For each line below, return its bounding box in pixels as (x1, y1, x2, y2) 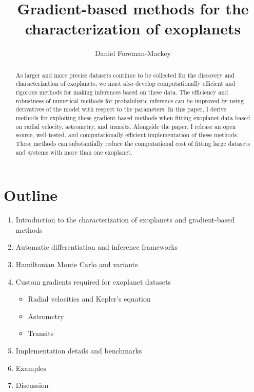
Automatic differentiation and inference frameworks (15, 241, 178, 252)
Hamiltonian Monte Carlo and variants (15, 258, 138, 269)
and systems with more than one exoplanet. (15, 147, 132, 156)
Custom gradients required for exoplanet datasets (15, 276, 171, 287)
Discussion (15, 380, 49, 390)
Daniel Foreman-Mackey (94, 48, 171, 59)
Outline (4, 184, 58, 206)
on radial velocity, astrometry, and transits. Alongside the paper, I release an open (15, 122, 236, 130)
